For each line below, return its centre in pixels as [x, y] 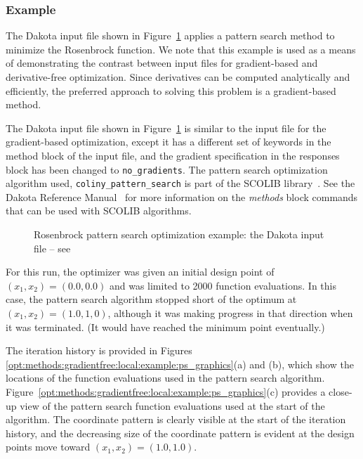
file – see [52, 248]
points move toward [48, 447]
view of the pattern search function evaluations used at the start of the [172, 405]
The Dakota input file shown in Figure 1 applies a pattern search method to [170, 35]
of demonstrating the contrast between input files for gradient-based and [162, 63]
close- [341, 392]
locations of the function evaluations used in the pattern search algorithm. [165, 378]
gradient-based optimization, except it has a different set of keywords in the [169, 142]
